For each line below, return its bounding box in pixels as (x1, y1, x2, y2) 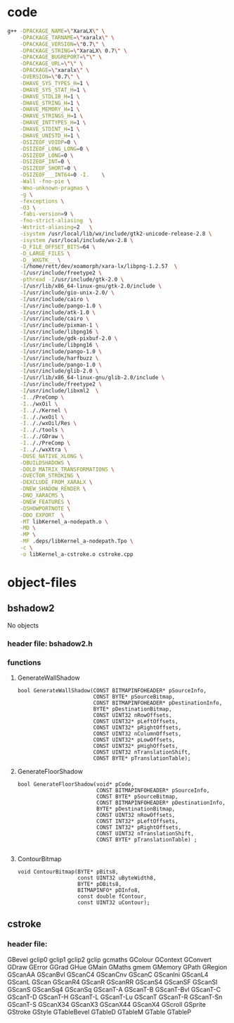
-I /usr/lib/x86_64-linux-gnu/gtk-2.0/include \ (20, 283, 162, 290)
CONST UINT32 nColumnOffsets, (93, 730, 182, 737)
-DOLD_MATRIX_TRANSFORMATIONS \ (20, 466, 115, 473)
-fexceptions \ (20, 198, 65, 205)
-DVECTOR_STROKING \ (20, 472, 80, 479)
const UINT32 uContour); (77, 899, 150, 906)
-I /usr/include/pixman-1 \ (20, 322, 99, 329)
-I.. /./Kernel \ (20, 407, 68, 414)
